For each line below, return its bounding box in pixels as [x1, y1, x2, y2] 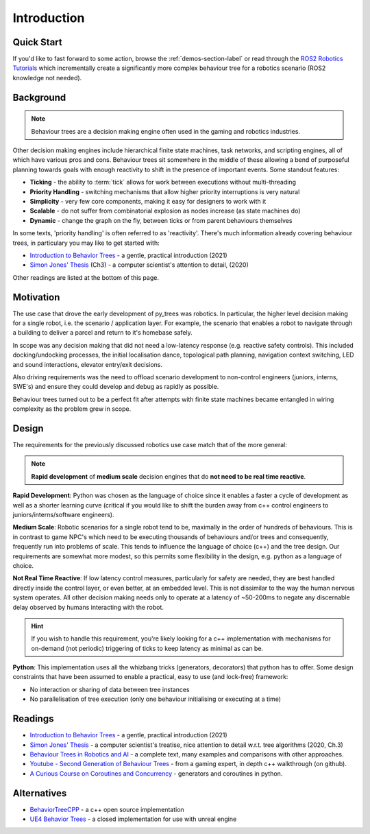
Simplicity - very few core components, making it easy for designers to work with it [29, 197, 267, 205]
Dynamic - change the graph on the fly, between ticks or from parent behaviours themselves [29, 216, 293, 224]
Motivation [12, 291, 60, 303]
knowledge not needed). [12, 73, 82, 82]
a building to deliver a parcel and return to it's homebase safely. [12, 329, 193, 337]
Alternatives [12, 787, 67, 799]
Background [12, 91, 66, 103]
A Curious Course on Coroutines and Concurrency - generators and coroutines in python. [29, 769, 283, 778]
